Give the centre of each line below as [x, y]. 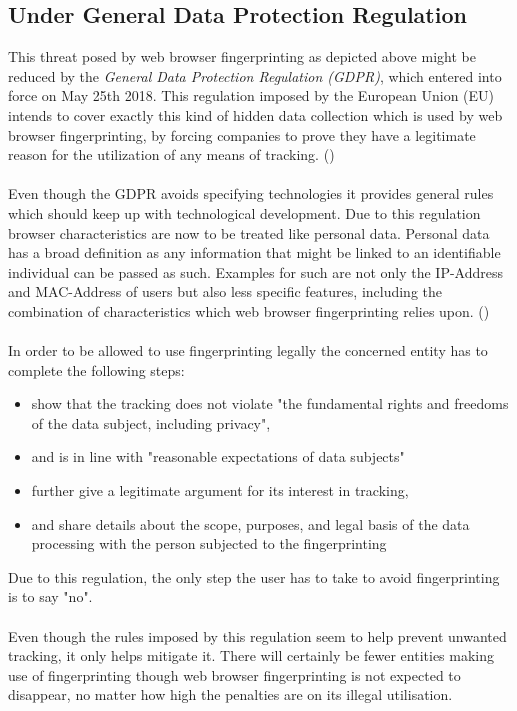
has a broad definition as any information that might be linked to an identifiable [254, 252]
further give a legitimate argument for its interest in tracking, [220, 490]
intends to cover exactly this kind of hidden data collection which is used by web [255, 114]
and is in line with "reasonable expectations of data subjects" [218, 456]
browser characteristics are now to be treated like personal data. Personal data [249, 232]
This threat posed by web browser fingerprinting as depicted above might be [242, 56]
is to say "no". [50, 596]
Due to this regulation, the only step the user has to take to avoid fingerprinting [254, 576]
